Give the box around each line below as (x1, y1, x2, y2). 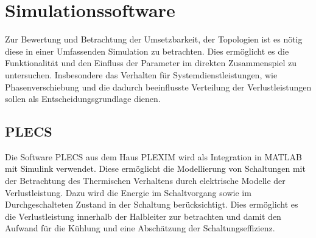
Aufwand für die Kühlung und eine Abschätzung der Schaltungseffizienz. (5, 222, 275, 234)
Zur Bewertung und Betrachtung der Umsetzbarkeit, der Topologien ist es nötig (5, 33, 303, 46)
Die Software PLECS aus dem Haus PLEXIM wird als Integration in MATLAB (5, 150, 302, 163)
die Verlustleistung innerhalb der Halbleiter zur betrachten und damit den (5, 209, 281, 222)
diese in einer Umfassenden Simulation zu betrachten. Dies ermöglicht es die (5, 44, 289, 57)
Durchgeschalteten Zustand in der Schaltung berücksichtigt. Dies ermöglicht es (5, 198, 298, 211)
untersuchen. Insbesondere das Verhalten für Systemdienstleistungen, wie (5, 68, 278, 81)
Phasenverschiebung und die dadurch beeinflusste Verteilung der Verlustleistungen (5, 80, 312, 93)
